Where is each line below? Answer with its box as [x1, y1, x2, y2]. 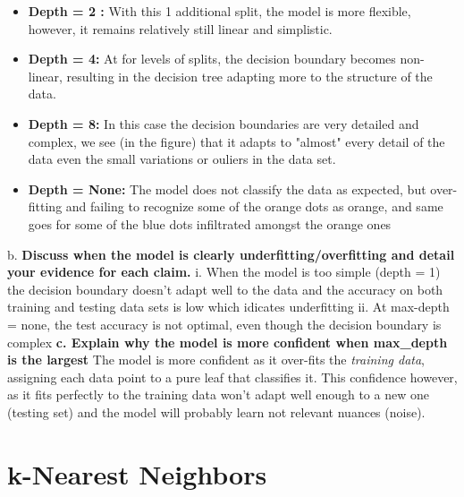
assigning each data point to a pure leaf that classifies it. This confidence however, [7, 367, 458, 386]
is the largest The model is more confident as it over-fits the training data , [7, 350, 425, 369]
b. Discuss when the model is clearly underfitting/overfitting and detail [7, 244, 455, 263]
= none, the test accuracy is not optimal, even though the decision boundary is [7, 314, 442, 333]
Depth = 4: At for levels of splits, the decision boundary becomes [28, 49, 396, 68]
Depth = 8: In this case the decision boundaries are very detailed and [28, 114, 419, 133]
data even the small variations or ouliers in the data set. [28, 150, 336, 168]
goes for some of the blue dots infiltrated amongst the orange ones [28, 214, 392, 233]
